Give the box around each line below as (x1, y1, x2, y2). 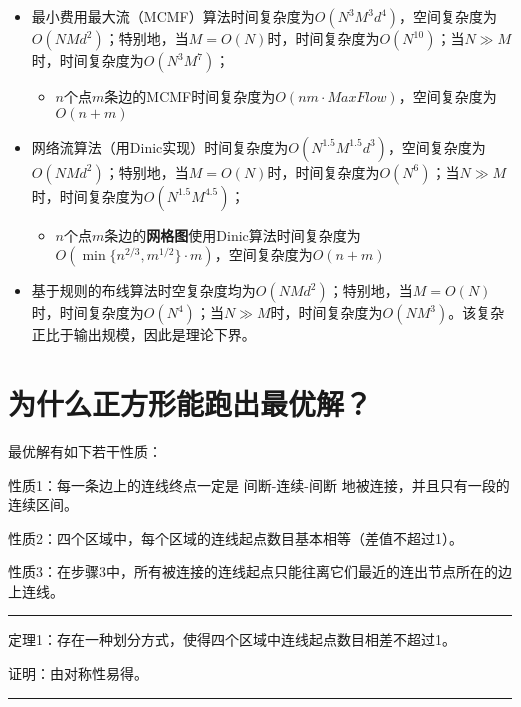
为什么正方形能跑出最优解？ (8, 382, 373, 423)
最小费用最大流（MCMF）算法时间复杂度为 (31, 6, 315, 26)
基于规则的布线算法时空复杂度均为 (31, 280, 256, 301)
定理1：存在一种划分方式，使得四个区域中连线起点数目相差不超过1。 (8, 629, 456, 650)
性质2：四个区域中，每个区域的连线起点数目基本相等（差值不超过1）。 (8, 527, 463, 548)
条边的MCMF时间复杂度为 (104, 86, 276, 106)
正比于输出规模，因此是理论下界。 (31, 324, 256, 345)
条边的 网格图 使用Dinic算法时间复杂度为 (104, 224, 361, 245)
